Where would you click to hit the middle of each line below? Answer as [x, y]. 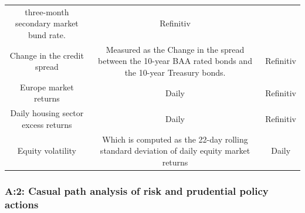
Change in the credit [47, 55]
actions [22, 204]
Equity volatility [47, 151]
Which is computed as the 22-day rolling [175, 139]
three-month [47, 11]
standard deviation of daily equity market [175, 151]
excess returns [47, 124]
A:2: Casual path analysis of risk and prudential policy [137, 190]
